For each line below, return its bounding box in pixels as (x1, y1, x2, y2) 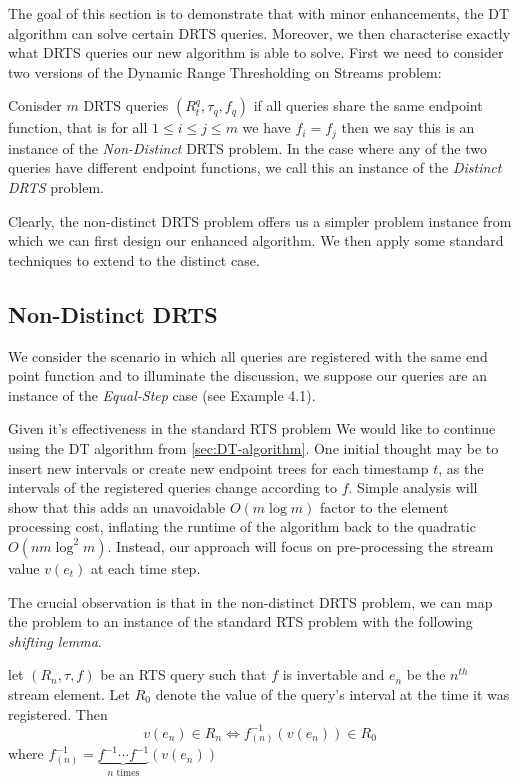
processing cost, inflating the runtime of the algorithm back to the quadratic (8, 516, 476, 537)
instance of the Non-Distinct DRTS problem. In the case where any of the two (8, 137, 487, 158)
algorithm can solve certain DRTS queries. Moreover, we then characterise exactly (8, 22, 511, 43)
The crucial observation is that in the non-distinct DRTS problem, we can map (8, 591, 493, 612)
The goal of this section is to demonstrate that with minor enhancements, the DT (8, 3, 510, 23)
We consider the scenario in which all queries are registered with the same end (8, 345, 488, 366)
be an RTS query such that (100, 664, 267, 685)
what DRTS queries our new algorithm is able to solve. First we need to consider (8, 42, 504, 63)
